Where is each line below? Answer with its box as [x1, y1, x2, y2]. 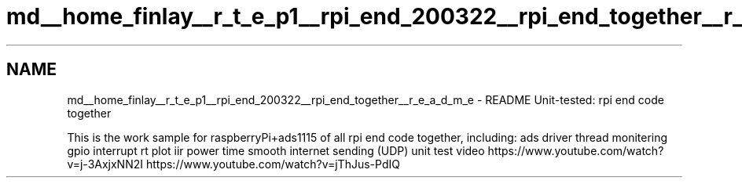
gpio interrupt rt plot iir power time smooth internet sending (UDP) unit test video [67, 143, 485, 157]
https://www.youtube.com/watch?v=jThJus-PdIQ [145, 157, 400, 171]
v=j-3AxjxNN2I [67, 157, 144, 171]
